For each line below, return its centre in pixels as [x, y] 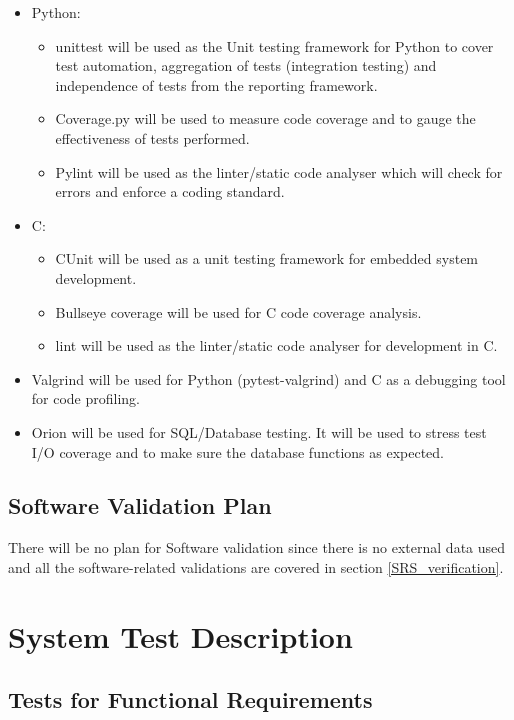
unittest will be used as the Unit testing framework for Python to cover [274, 45]
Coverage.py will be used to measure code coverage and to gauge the [265, 118]
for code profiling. [86, 398]
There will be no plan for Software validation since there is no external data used [257, 547]
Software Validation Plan [140, 505]
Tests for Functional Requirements [190, 699]
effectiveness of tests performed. [152, 137]
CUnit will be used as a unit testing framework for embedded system [267, 258]
